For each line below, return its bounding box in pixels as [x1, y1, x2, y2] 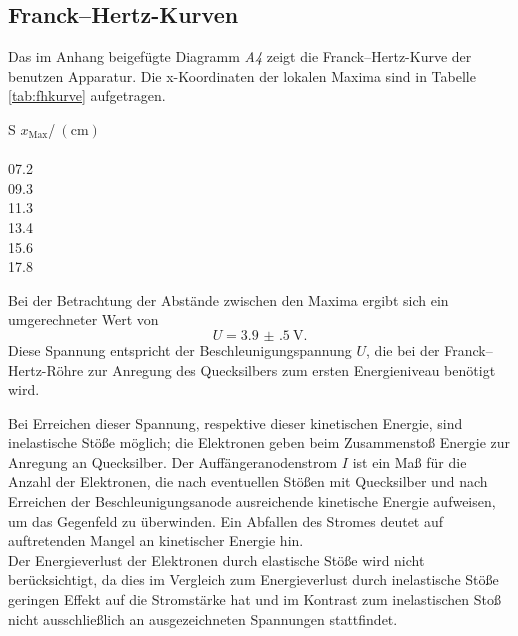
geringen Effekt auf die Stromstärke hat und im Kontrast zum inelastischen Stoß [8, 589, 501, 610]
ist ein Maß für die [352, 451, 467, 472]
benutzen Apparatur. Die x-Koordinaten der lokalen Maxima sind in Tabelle [8, 65, 476, 86]
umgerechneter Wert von [8, 309, 159, 330]
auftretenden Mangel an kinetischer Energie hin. [8, 530, 304, 551]
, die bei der [366, 339, 440, 360]
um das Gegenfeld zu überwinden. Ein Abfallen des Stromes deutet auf [8, 510, 444, 531]
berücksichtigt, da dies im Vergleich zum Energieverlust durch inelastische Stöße [8, 569, 499, 590]
